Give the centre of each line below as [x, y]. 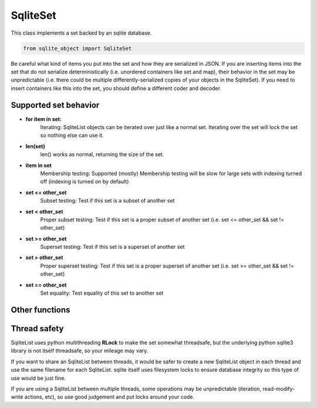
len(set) [35, 146]
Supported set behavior [55, 105]
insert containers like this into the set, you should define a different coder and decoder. [116, 88]
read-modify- [279, 389]
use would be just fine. [38, 378]
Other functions [41, 310]
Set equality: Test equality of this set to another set [102, 293]
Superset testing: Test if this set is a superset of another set [112, 247]
